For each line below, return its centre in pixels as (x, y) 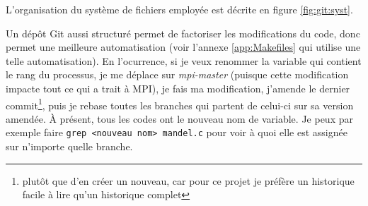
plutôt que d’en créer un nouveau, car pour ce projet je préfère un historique (188, 180)
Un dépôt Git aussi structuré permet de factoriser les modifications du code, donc (183, 33)
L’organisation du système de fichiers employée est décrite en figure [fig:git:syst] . (179, 9)
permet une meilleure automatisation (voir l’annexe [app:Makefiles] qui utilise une (183, 47)
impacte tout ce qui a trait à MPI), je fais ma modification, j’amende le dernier (178, 88)
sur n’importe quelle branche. (69, 146)
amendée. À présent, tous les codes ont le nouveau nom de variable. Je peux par (179, 118)
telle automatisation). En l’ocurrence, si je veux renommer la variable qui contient (184, 60)
